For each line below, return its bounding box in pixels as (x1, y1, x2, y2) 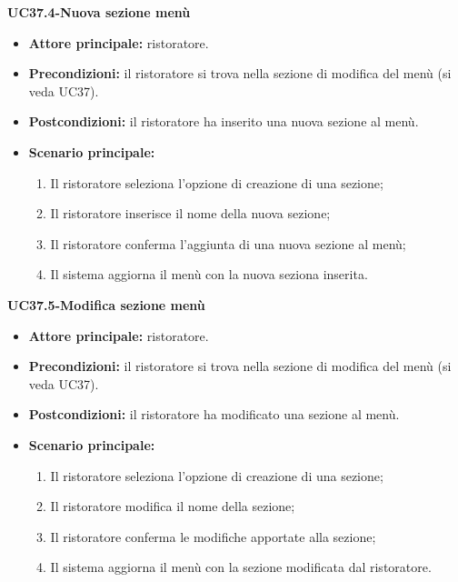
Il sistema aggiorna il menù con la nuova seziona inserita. (50, 265, 368, 284)
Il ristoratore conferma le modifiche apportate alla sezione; (50, 527, 376, 546)
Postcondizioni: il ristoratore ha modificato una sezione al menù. (28, 405, 400, 424)
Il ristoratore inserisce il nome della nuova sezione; (50, 204, 331, 223)
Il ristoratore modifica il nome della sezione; (50, 497, 295, 516)
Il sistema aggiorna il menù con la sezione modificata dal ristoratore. (50, 557, 432, 577)
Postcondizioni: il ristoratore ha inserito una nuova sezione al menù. (28, 112, 419, 131)
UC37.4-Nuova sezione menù (7, 3, 191, 21)
